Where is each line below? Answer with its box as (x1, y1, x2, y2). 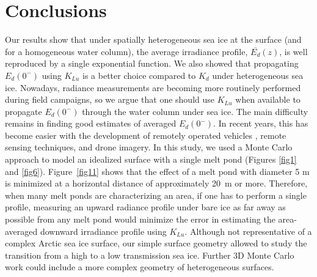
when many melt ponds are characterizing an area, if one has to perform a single (5, 188, 307, 201)
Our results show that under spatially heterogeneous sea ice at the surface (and (5, 33, 302, 46)
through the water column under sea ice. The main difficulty (82, 105, 308, 117)
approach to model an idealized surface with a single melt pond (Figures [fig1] (5, 153, 297, 166)
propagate (5, 105, 42, 117)
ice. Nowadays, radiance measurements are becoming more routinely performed (5, 81, 301, 94)
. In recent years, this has (213, 117, 308, 130)
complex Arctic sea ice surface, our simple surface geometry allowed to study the (5, 237, 307, 249)
